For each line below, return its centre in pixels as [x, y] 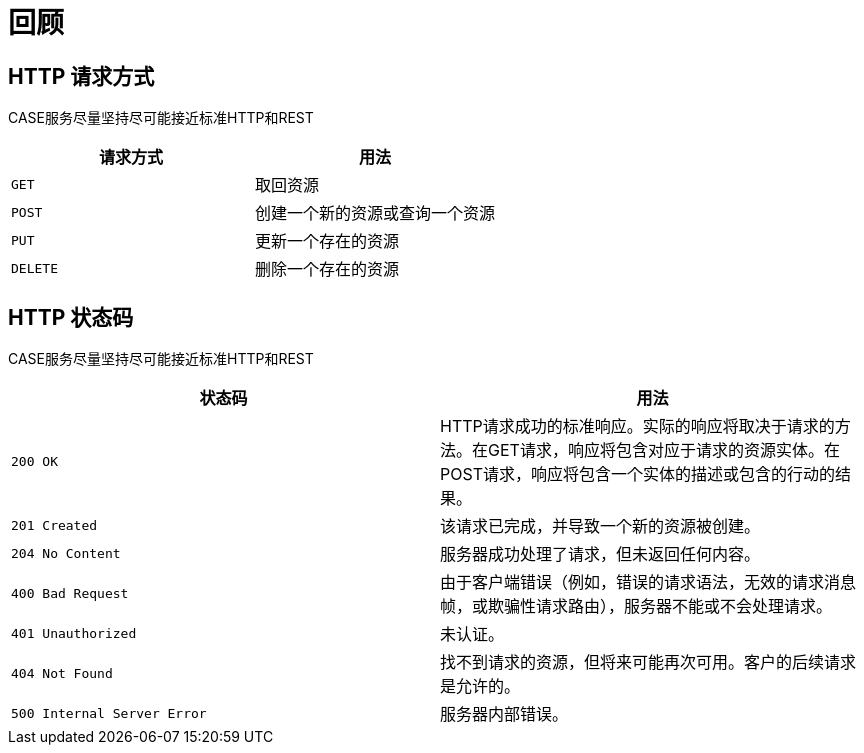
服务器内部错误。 [504, 714]
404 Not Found [62, 673]
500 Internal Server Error [109, 713]
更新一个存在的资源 [327, 241]
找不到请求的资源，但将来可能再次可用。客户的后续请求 [648, 662]
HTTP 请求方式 [81, 76]
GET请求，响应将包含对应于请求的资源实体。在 [664, 450]
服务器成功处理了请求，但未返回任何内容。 [600, 554]
